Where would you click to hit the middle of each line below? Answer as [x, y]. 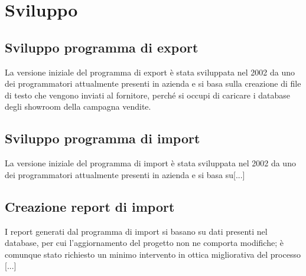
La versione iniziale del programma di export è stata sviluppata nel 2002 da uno [150, 72]
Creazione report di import [90, 206]
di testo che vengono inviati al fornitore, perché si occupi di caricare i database [148, 95]
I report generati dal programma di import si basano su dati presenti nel [136, 231]
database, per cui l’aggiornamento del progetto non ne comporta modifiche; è [144, 243]
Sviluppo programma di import [102, 138]
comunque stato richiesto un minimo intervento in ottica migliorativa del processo [153, 254]
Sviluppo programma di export [102, 47]
